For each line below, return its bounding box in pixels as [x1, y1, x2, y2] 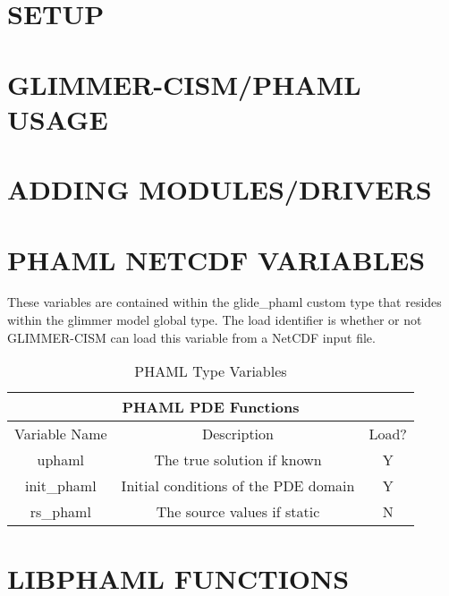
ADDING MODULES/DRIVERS [7, 171, 432, 208]
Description [202, 423, 274, 445]
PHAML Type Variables [134, 361, 287, 382]
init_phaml [25, 475, 97, 497]
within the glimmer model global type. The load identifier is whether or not [7, 311, 422, 329]
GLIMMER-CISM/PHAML [7, 65, 361, 102]
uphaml [37, 449, 85, 471]
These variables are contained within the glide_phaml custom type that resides [7, 293, 442, 311]
